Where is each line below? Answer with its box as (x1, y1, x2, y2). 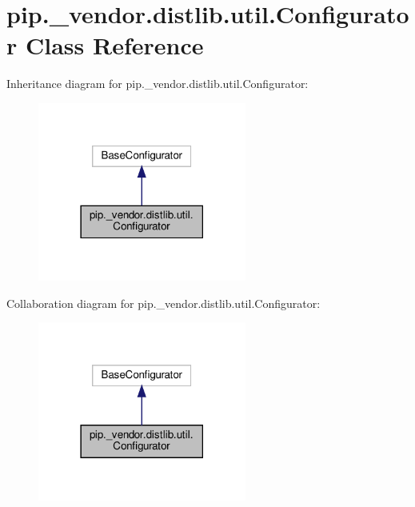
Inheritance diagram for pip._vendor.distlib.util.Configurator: (6, 75, 309, 92)
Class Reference (25, 29, 204, 62)
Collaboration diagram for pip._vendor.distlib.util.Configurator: (6, 294, 321, 311)
